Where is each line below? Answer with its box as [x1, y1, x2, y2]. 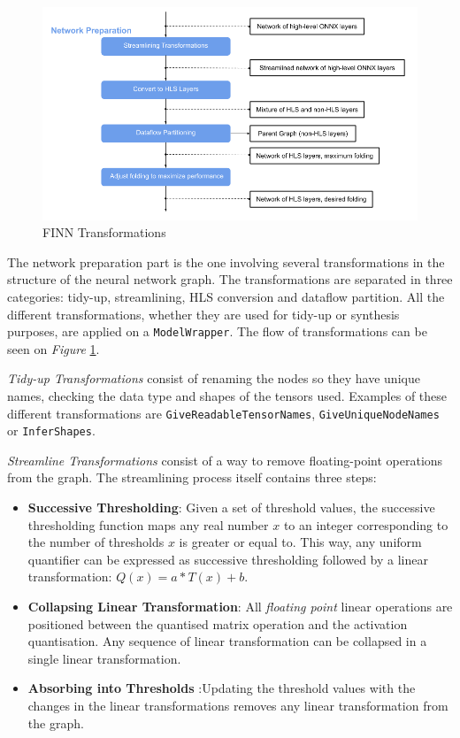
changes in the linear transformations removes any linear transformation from [27, 696, 448, 714]
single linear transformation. [27, 649, 181, 667]
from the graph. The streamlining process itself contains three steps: [7, 468, 377, 487]
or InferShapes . [7, 421, 96, 440]
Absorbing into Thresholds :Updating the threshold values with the [27, 679, 416, 697]
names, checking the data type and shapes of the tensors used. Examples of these [7, 386, 448, 404]
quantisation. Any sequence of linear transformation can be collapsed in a [27, 632, 427, 650]
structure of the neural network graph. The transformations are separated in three [7, 270, 453, 288]
